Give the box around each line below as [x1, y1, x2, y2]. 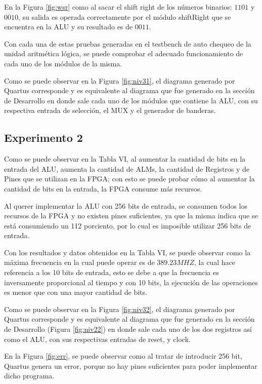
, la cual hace [194, 257, 235, 267]
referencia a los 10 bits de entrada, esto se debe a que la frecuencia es [4, 267, 219, 278]
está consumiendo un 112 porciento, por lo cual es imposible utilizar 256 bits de [4, 220, 251, 231]
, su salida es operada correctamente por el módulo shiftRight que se [18, 11, 231, 22]
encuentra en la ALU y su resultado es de [4, 21, 133, 32]
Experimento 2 [4, 130, 83, 145]
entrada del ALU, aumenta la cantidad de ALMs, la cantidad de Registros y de [4, 163, 250, 174]
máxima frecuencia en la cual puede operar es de [4, 257, 155, 267]
